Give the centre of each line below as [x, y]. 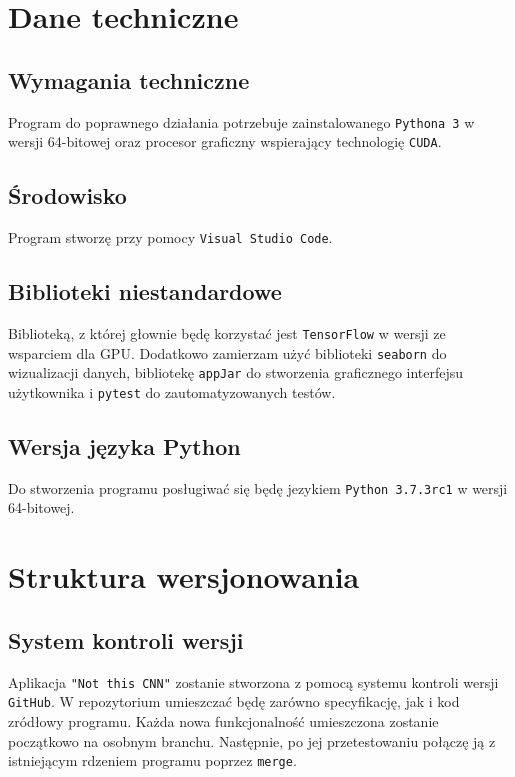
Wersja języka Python [124, 445]
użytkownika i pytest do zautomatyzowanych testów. [172, 391]
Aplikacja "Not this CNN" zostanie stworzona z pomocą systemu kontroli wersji [253, 681]
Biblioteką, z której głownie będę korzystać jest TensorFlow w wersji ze [227, 332]
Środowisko [67, 195]
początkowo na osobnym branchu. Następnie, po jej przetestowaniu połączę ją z [252, 740]
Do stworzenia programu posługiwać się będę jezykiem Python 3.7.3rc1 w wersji [258, 487]
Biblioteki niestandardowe [145, 291]
